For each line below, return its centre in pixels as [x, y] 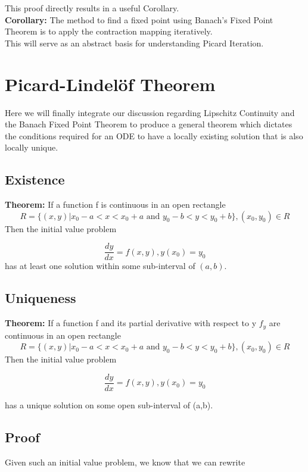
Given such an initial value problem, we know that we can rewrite [125, 462]
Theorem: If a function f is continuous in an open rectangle [115, 204]
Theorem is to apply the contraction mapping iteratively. [109, 31]
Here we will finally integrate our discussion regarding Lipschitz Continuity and [150, 112]
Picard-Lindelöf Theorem [110, 84]
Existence [35, 179]
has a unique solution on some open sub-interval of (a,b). [109, 404]
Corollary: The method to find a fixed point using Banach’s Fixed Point [139, 19]
